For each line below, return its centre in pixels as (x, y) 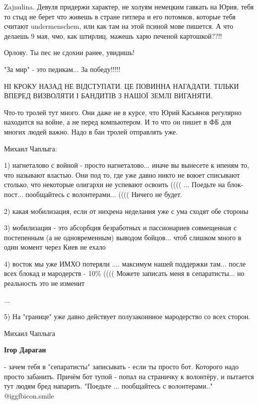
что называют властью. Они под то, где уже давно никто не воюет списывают (122, 174)
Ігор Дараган (25, 350)
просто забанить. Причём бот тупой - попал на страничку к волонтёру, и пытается (129, 376)
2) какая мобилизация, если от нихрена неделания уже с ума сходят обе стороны (126, 211)
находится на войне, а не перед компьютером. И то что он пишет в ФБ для (118, 122)
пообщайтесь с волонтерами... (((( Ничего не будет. (104, 194)
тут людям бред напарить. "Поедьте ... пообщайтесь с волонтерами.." (108, 386)
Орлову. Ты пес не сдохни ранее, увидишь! (69, 52)
